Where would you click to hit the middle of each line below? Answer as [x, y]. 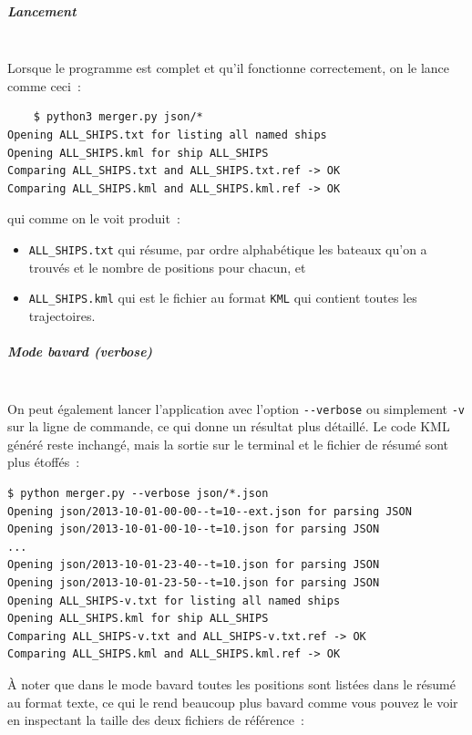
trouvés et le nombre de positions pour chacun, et [167, 267]
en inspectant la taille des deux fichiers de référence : [156, 720]
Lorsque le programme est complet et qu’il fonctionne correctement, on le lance [229, 68]
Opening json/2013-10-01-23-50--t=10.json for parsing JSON [194, 582]
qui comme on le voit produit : [94, 218]
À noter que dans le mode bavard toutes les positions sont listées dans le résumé [231, 683]
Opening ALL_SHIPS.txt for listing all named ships [167, 135]
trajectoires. [62, 315]
